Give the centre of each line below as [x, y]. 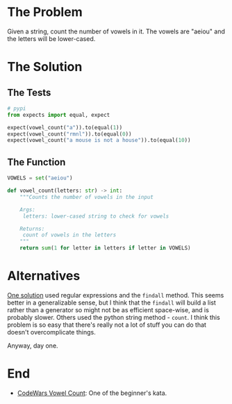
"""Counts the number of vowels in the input [87, 197]
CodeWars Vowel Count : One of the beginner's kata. [92, 393]
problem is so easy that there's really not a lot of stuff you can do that [107, 325]
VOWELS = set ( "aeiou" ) [40, 178]
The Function [36, 162]
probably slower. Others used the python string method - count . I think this [114, 317]
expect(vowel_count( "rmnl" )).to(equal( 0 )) [69, 134]
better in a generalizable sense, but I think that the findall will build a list [112, 302]
